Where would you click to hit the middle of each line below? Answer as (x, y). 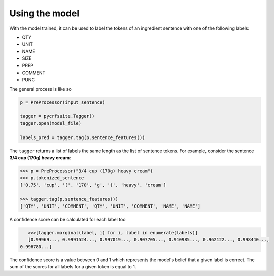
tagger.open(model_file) (51, 123)
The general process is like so (40, 89)
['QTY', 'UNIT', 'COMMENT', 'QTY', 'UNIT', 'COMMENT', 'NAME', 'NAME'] (110, 206)
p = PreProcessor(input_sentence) (62, 102)
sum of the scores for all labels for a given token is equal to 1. (73, 267)
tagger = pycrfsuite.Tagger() (57, 116)
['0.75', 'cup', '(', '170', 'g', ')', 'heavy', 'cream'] (93, 185)
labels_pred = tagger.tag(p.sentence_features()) (82, 137)
